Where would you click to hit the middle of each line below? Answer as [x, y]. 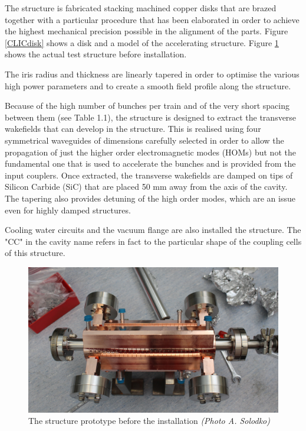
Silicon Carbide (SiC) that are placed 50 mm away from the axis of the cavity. [146, 187]
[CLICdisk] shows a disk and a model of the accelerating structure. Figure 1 [142, 42]
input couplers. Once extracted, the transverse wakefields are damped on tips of [149, 175]
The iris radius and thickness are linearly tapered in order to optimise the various [152, 74]
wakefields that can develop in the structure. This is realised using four [133, 129]
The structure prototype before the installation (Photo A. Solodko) [149, 421]
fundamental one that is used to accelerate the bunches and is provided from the [150, 163]
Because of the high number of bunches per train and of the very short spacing [147, 106]
